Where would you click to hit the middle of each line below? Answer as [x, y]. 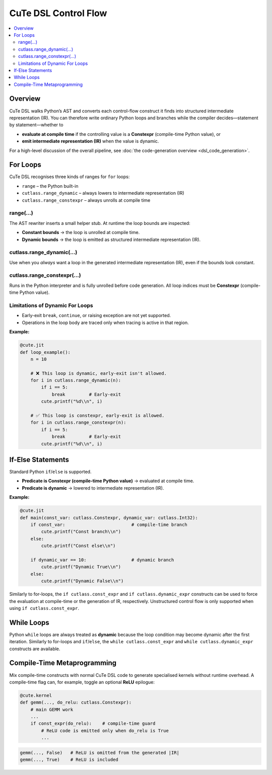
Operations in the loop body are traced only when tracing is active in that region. [105, 323]
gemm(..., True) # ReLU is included [69, 760]
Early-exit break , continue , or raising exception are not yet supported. [96, 316]
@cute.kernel [36, 695]
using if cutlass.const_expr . [44, 608]
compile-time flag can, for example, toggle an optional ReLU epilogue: [82, 682]
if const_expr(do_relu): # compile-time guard [93, 724]
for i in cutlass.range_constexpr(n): [78, 422]
